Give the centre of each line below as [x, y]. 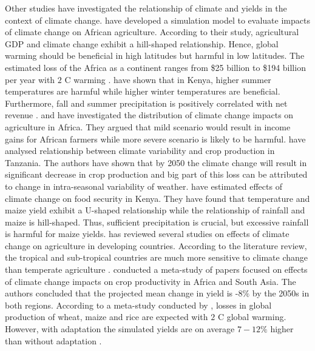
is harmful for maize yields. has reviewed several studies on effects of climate [147, 234]
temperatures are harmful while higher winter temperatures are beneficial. [143, 91]
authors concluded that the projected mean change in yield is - [122, 293]
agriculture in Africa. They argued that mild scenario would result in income [148, 126]
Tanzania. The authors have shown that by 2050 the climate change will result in [156, 162]
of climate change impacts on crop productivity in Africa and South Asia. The [151, 281]
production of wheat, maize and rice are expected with [107, 317]
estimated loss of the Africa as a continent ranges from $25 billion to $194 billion [155, 67]
